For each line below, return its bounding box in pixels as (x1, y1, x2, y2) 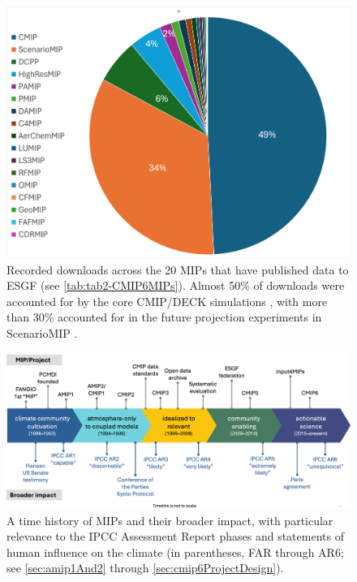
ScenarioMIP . (6, 324, 78, 341)
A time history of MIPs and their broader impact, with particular (6, 511, 333, 528)
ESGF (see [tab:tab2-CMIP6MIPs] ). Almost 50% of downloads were (6, 277, 345, 294)
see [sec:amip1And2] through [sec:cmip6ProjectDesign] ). (6, 559, 284, 576)
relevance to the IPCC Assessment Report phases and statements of (6, 528, 344, 545)
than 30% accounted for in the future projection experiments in (6, 308, 322, 325)
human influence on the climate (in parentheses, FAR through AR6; (6, 543, 344, 560)
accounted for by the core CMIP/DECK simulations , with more (6, 292, 328, 309)
